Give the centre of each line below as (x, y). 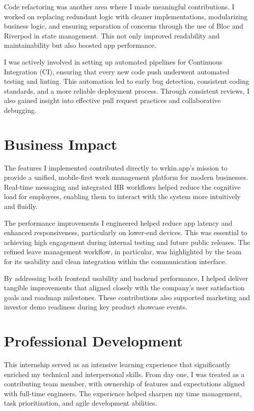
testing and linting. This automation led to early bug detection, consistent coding (127, 81)
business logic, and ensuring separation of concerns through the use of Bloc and (124, 26)
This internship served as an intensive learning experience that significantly (117, 364)
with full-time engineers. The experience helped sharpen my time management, (123, 393)
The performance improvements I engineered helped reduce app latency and (118, 223)
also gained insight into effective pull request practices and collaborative (113, 100)
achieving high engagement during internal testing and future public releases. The (127, 242)
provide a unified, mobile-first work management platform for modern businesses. (126, 177)
